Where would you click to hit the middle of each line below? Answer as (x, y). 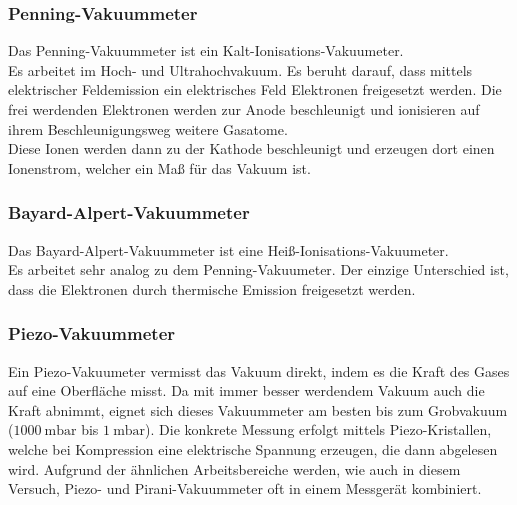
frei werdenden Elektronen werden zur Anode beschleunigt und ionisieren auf (244, 109)
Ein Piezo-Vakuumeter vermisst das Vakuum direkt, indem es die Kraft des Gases (259, 370)
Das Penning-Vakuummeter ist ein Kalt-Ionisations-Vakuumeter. (206, 50)
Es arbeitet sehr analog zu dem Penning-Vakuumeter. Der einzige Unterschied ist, (258, 269)
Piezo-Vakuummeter (92, 333)
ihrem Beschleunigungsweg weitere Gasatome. (148, 128)
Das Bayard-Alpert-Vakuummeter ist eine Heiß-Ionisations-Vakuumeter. (228, 249)
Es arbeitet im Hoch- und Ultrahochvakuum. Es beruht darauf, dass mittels (240, 69)
